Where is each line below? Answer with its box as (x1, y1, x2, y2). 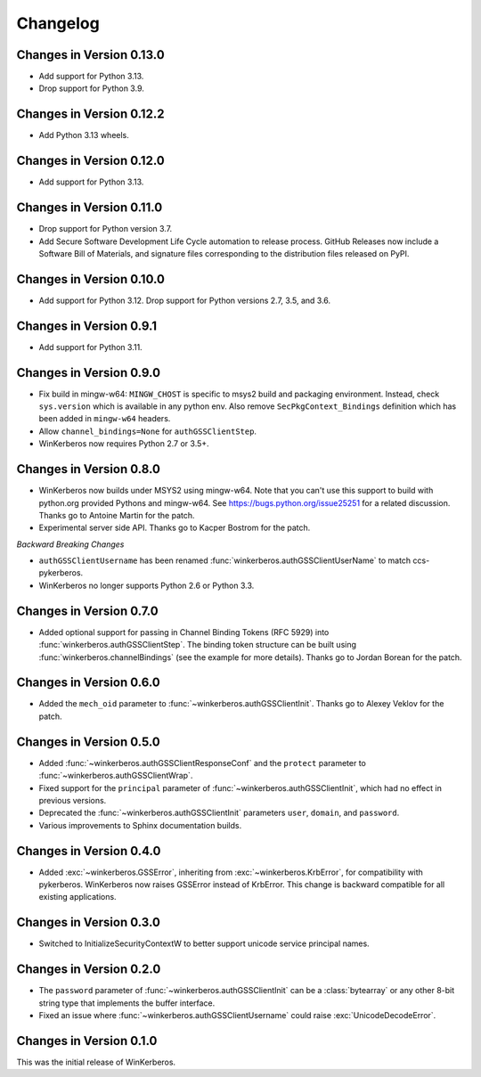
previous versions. (38, 795, 107, 805)
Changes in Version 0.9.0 (16, 365, 160, 380)
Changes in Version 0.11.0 (16, 200, 163, 216)
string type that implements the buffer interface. (38, 998, 216, 1008)
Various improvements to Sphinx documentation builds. (38, 820, 242, 830)
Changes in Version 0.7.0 (16, 603, 159, 618)
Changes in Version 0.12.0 (16, 153, 165, 168)
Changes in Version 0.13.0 (16, 47, 165, 62)
